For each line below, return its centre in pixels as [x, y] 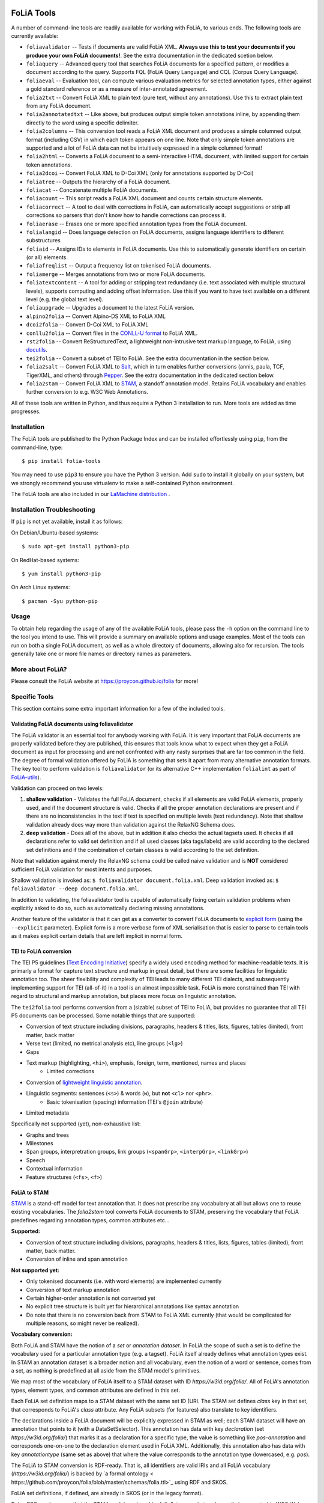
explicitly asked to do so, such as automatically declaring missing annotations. [108, 908]
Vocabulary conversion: [42, 1334]
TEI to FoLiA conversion [41, 951]
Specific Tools [32, 696]
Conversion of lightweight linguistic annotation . [84, 1082]
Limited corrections [70, 1071]
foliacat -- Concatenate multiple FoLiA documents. [92, 190]
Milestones [40, 1143]
